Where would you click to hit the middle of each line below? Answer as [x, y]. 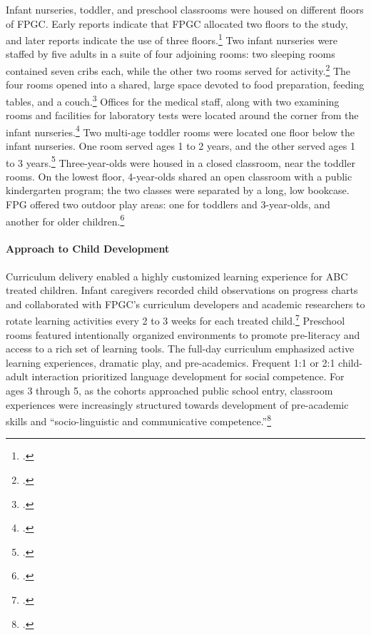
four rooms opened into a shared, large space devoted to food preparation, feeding [185, 85]
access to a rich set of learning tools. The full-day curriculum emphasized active [180, 349]
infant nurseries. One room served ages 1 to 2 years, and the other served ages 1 [181, 145]
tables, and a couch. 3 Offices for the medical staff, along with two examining [173, 100]
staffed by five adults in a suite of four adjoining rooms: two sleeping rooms [171, 54]
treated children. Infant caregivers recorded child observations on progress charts [182, 290]
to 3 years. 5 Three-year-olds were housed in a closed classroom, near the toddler [181, 161]
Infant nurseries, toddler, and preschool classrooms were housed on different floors [185, 9]
